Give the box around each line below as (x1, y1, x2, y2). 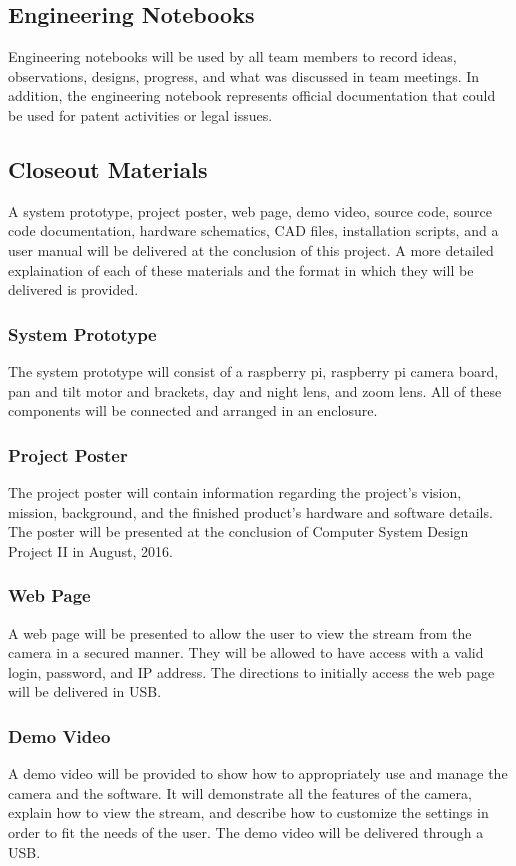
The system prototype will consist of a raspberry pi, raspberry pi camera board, (8, 360, 499, 381)
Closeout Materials (8, 153, 208, 184)
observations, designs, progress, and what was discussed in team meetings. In (8, 65, 480, 86)
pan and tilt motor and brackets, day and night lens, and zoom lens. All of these (8, 380, 502, 401)
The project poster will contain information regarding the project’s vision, (8, 481, 462, 502)
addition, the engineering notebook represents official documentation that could (8, 85, 496, 106)
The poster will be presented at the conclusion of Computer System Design (8, 521, 469, 542)
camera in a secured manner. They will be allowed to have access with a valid (8, 642, 484, 663)
